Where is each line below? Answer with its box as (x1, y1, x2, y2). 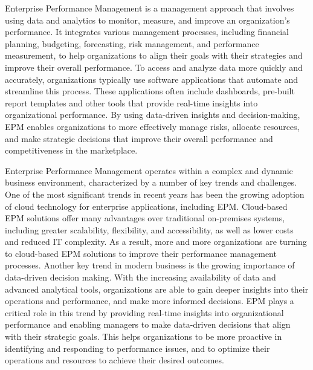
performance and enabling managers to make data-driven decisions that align (5, 318, 291, 331)
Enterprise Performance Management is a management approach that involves (5, 2, 294, 14)
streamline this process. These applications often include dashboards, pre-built (5, 85, 295, 97)
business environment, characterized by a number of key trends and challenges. (5, 176, 297, 189)
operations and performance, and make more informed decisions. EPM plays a (5, 294, 294, 307)
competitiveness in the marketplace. (5, 144, 138, 157)
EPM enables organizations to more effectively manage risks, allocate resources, (5, 120, 300, 132)
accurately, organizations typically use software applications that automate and (5, 73, 298, 85)
